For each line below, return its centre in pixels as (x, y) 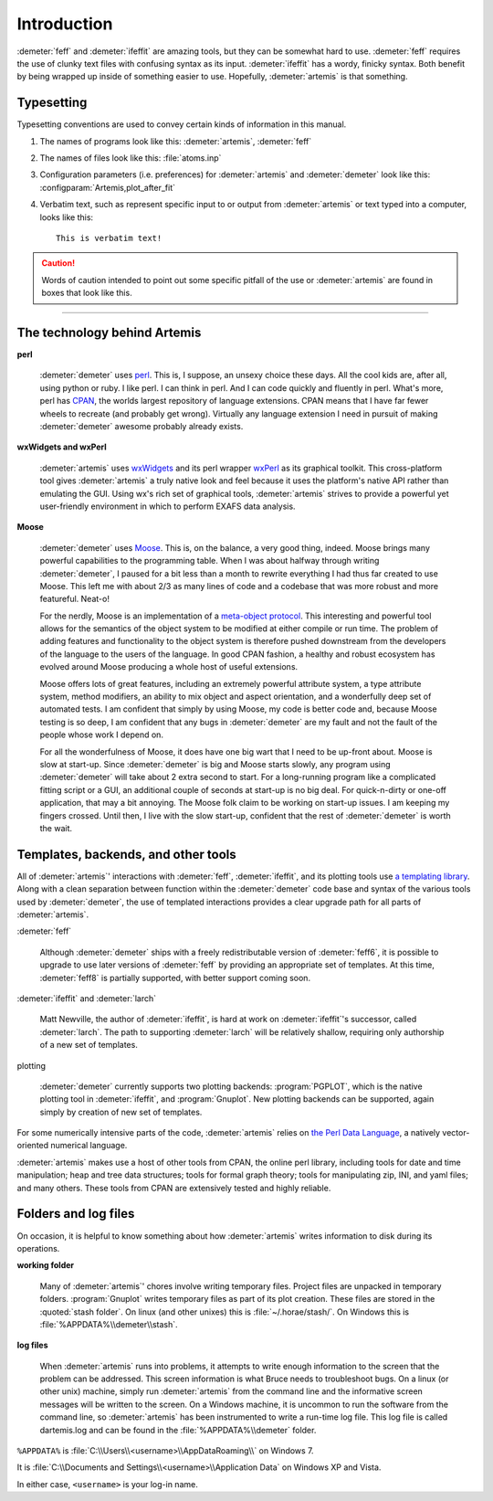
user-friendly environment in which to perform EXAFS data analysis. (168, 506)
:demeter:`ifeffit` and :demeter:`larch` (87, 998)
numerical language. (89, 1146)
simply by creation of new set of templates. (121, 1112)
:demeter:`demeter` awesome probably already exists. (142, 426)
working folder (46, 1265)
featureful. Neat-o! (74, 599)
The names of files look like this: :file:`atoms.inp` (131, 158)
